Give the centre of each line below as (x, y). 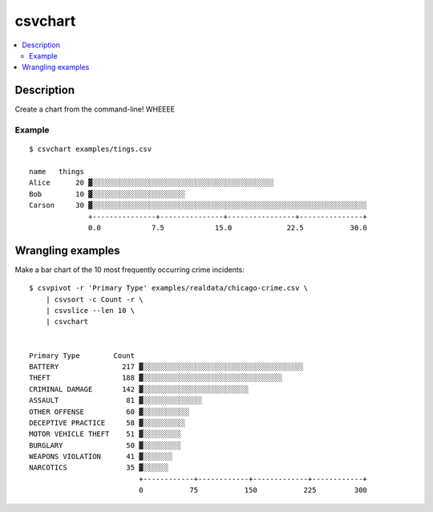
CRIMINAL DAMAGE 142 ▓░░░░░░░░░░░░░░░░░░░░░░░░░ (139, 389)
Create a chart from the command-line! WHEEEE (95, 109)
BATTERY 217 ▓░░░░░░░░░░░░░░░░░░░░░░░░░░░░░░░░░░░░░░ (166, 366)
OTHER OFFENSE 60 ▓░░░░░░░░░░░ (109, 412)
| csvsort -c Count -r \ (94, 299)
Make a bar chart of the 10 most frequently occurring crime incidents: (129, 270)
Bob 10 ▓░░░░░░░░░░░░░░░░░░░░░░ (107, 194)
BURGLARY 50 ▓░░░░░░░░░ (105, 445)
